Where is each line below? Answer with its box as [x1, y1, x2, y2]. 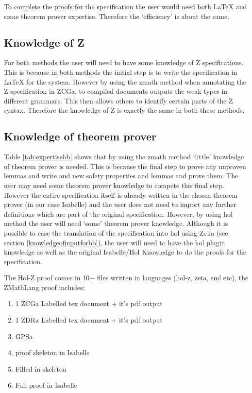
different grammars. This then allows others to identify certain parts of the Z [4, 95, 233, 105]
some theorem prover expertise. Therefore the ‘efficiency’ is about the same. [4, 11, 230, 21]
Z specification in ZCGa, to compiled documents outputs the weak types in [4, 86, 228, 96]
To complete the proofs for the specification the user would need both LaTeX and [4, 1, 247, 11]
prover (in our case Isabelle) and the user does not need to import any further [4, 199, 236, 209]
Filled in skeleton [15, 363, 67, 374]
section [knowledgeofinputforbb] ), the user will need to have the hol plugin [4, 237, 225, 247]
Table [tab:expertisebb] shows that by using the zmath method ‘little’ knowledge [4, 152, 244, 162]
